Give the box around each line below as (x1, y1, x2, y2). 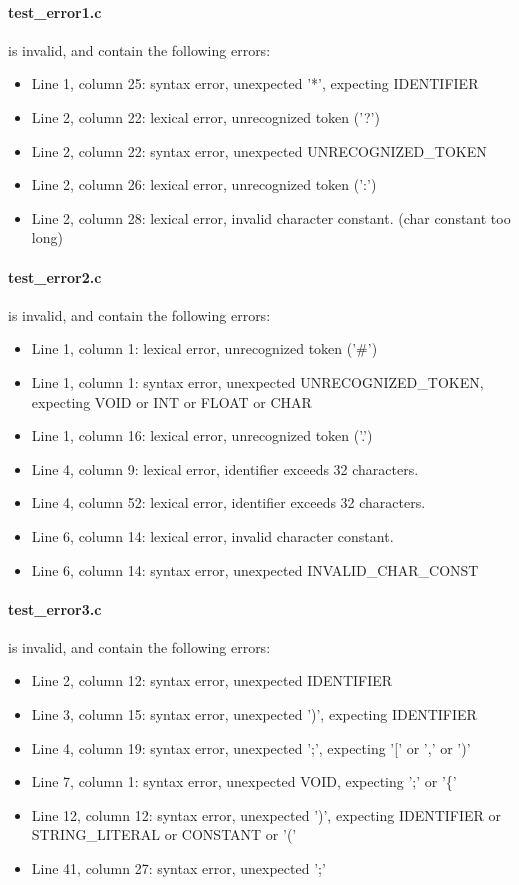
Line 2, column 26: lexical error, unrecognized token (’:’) (31, 174, 377, 195)
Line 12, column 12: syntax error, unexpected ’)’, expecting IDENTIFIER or (31, 804, 502, 825)
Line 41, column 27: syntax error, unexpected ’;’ (31, 858, 326, 879)
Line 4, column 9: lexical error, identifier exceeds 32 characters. (31, 458, 419, 479)
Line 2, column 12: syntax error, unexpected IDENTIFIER (31, 670, 393, 691)
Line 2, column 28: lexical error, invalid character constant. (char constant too (31, 207, 511, 228)
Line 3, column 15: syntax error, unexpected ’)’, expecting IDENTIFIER (31, 704, 477, 725)
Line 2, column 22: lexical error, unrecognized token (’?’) (31, 106, 380, 127)
